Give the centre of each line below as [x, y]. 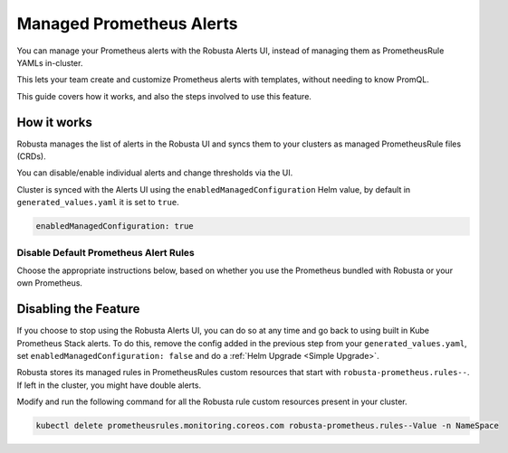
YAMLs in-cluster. [50, 62]
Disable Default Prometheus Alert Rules [105, 252]
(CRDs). [31, 156]
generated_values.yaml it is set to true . [98, 203]
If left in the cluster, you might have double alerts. [109, 385]
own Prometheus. [50, 283]
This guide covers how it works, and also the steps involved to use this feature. [164, 96]
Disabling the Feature [78, 309]
